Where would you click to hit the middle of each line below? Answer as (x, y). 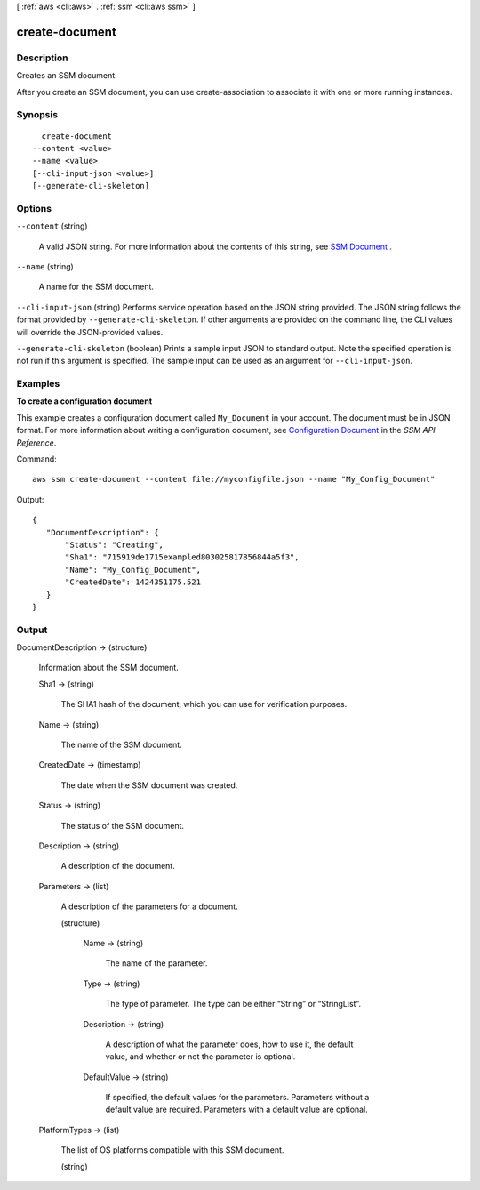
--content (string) (52, 226)
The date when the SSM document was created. (149, 785)
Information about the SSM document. (109, 668)
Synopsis (37, 115)
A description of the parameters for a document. (150, 906)
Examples (38, 384)
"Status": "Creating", (115, 544)
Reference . (36, 442)
